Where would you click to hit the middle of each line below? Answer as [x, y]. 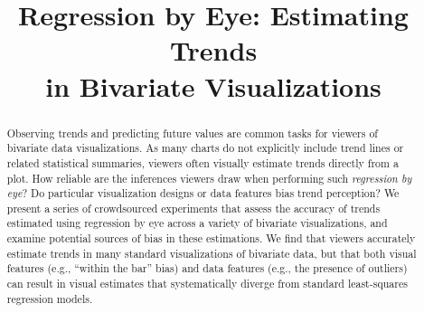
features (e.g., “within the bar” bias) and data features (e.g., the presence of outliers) [207, 268]
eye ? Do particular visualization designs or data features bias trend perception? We [203, 193]
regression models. [50, 298]
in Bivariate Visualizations [213, 85]
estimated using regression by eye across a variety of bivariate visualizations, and [197, 223]
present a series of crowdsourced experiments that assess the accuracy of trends [193, 208]
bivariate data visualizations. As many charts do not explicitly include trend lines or [205, 148]
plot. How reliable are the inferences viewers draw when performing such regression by [209, 178]
